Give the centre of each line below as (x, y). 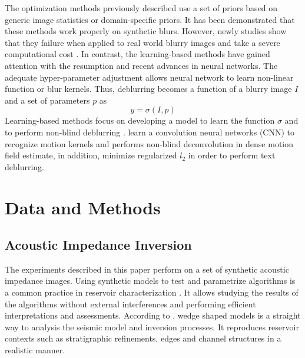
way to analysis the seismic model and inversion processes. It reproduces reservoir (152, 326)
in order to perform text (232, 155)
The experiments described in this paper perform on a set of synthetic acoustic (147, 269)
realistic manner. (35, 350)
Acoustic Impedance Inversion (98, 245)
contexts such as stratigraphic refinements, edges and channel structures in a (143, 338)
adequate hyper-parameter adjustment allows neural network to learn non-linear (149, 77)
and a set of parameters (47, 100)
